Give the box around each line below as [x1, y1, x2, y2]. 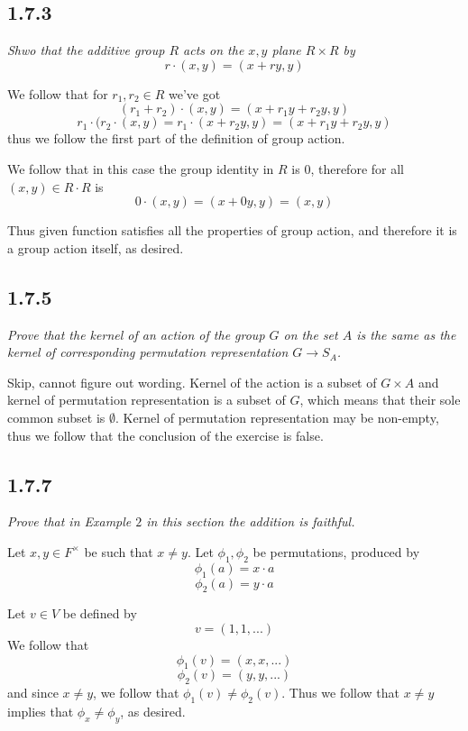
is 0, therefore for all [291, 159, 404, 178]
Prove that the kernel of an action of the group [7, 324, 265, 343]
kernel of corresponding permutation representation [7, 343, 289, 361]
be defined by [62, 604, 137, 623]
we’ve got [168, 84, 221, 103]
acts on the [183, 41, 244, 59]
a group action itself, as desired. [7, 238, 184, 257]
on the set [283, 324, 338, 343]
